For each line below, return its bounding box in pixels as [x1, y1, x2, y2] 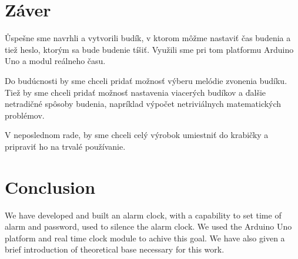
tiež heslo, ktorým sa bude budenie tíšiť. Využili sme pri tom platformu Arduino [5, 43, 294, 55]
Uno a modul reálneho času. [5, 55, 106, 67]
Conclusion [5, 174, 96, 199]
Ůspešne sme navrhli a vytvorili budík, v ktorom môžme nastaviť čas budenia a [5, 32, 291, 44]
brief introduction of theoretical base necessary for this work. [5, 243, 225, 255]
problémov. [5, 109, 45, 121]
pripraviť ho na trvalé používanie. [5, 140, 126, 152]
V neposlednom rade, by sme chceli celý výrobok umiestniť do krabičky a [5, 129, 269, 141]
